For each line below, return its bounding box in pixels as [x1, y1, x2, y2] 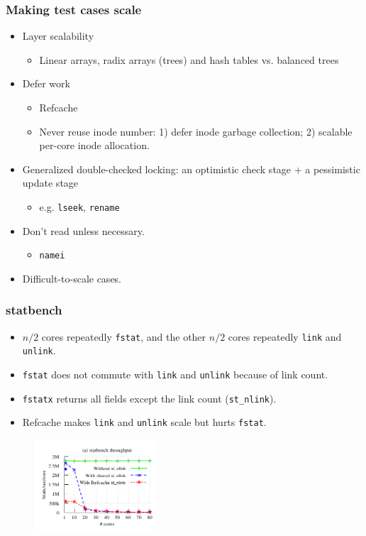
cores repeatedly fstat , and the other [41, 329, 206, 344]
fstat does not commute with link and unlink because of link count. [22, 367, 328, 381]
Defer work [22, 76, 70, 91]
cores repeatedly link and [228, 329, 342, 344]
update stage [22, 175, 79, 190]
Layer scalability [22, 28, 94, 43]
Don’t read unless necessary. [22, 223, 145, 238]
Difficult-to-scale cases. [22, 270, 122, 285]
